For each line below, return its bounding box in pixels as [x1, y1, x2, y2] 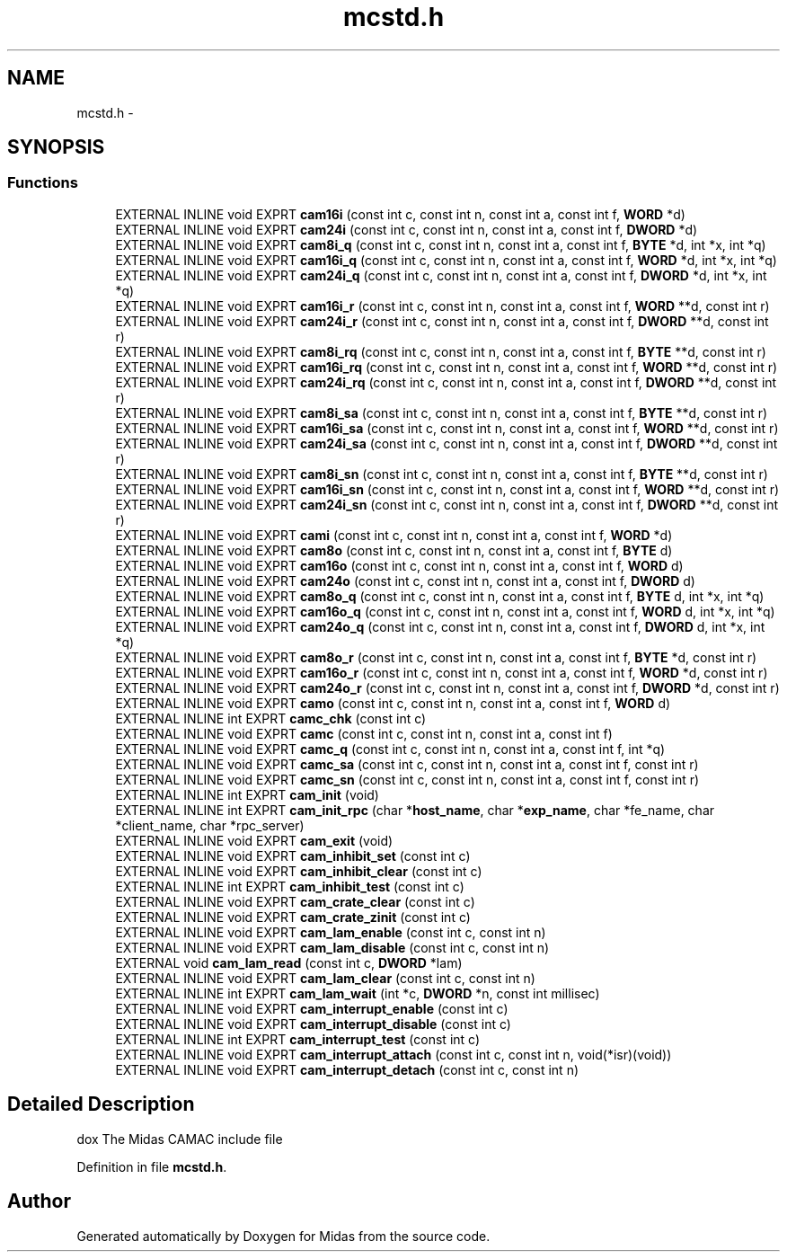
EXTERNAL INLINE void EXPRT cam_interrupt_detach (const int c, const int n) [115, 1061, 579, 1077]
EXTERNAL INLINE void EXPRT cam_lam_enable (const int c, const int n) [115, 924, 546, 940]
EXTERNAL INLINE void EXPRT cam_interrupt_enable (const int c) [115, 1000, 508, 1016]
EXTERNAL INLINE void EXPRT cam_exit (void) [115, 832, 393, 848]
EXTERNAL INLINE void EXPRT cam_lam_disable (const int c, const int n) [115, 939, 550, 955]
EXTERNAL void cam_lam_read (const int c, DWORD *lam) [115, 954, 463, 971]
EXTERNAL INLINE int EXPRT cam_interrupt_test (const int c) [115, 1031, 481, 1047]
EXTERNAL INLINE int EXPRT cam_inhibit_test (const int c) [115, 878, 464, 894]
